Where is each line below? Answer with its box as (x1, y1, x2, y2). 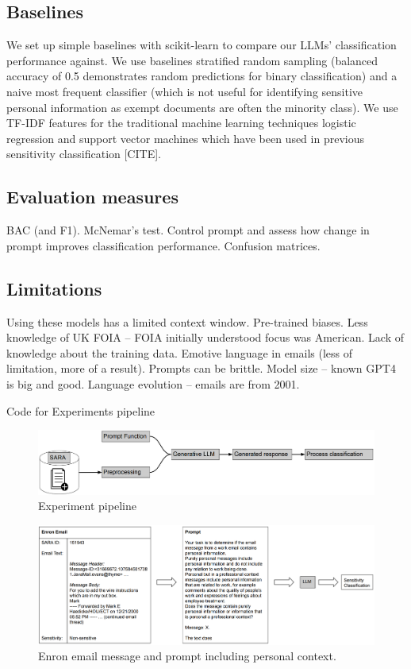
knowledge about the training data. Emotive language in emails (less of (6, 344, 353, 361)
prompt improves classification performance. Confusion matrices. (6, 237, 321, 253)
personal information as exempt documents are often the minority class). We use (6, 99, 398, 115)
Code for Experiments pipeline (6, 402, 156, 419)
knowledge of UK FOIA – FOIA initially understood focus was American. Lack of (6, 329, 405, 346)
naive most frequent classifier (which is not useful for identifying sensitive (6, 83, 363, 99)
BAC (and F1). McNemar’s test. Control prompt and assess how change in (6, 222, 370, 238)
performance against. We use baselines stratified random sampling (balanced (6, 52, 378, 68)
